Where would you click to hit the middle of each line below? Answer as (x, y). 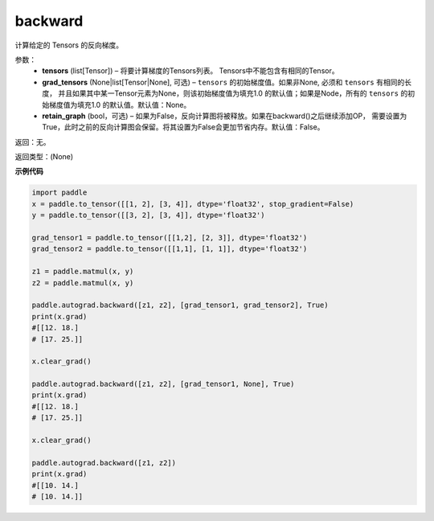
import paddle (59, 193)
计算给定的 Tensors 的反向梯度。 (69, 45)
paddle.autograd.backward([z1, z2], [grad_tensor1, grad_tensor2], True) (180, 305)
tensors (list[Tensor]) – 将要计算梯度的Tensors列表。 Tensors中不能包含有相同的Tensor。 (190, 71)
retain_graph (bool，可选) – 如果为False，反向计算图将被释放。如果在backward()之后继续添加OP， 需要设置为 (225, 116)
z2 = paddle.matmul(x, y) (83, 283)
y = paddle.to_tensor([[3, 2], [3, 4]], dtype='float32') (148, 215)
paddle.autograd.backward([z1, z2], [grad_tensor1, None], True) (163, 384)
